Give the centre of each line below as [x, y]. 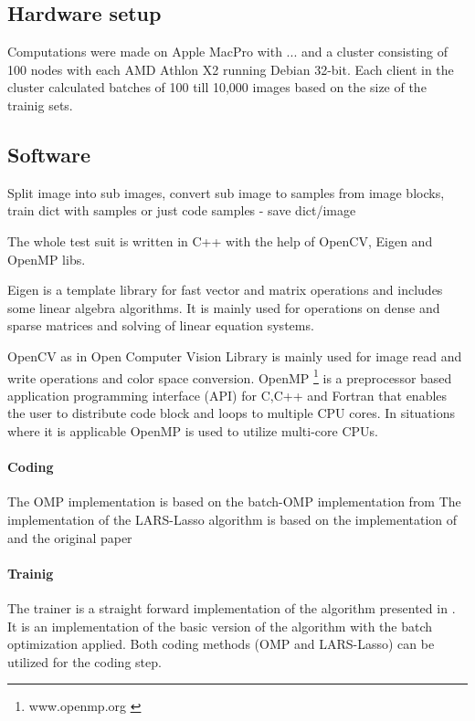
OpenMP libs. [47, 259]
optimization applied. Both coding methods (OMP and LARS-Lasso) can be [221, 644]
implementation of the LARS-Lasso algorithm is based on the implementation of [232, 519]
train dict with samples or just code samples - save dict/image [182, 210]
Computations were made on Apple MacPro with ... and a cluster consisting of [228, 52]
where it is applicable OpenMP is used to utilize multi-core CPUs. [193, 430]
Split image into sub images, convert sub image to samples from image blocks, [226, 192]
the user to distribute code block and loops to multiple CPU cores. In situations [231, 413]
